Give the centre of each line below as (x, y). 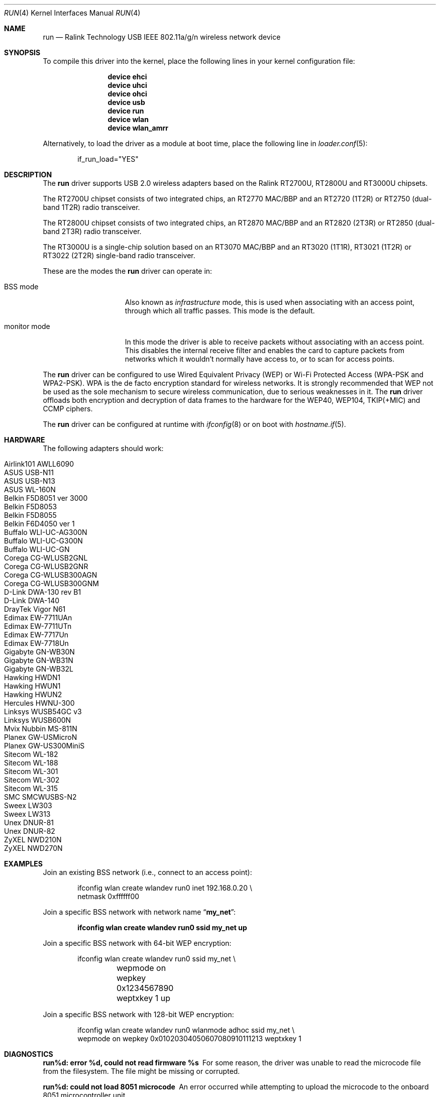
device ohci (127, 94)
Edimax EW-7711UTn (38, 626)
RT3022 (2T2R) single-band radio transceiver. (119, 255)
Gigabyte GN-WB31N (39, 660)
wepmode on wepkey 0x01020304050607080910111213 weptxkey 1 (190, 1038)
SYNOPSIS (22, 52)
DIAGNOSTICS (29, 1054)
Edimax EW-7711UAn (38, 618)
